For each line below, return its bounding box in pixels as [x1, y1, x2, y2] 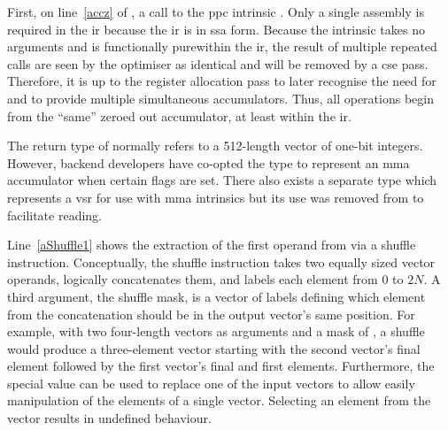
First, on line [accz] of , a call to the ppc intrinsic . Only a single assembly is [7, 3, 424, 20]
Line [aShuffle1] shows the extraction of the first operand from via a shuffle [7, 235, 416, 254]
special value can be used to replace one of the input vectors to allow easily [7, 373, 415, 392]
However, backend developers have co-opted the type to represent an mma [7, 153, 410, 172]
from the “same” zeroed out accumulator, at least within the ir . [7, 106, 351, 125]
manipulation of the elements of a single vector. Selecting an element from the [7, 391, 431, 410]
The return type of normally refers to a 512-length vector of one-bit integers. [7, 136, 423, 155]
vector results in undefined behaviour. [7, 409, 212, 427]
